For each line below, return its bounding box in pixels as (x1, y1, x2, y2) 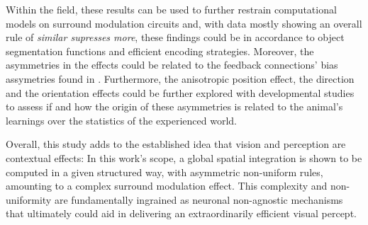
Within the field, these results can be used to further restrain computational (6, 2, 337, 16)
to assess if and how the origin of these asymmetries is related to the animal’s (6, 99, 343, 114)
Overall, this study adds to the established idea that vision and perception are (6, 137, 346, 151)
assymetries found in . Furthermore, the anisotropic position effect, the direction (6, 71, 355, 86)
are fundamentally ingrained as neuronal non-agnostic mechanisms (54, 192, 343, 207)
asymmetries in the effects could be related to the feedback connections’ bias (6, 57, 338, 72)
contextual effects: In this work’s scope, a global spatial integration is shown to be (6, 150, 362, 165)
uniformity (6, 192, 52, 207)
